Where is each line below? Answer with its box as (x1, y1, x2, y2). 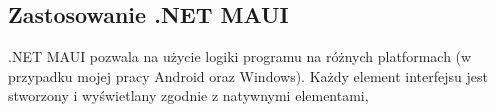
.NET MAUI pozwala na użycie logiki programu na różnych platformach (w (8, 46, 472, 67)
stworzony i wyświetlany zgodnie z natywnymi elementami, (8, 85, 369, 106)
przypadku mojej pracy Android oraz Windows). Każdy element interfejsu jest (8, 65, 488, 86)
